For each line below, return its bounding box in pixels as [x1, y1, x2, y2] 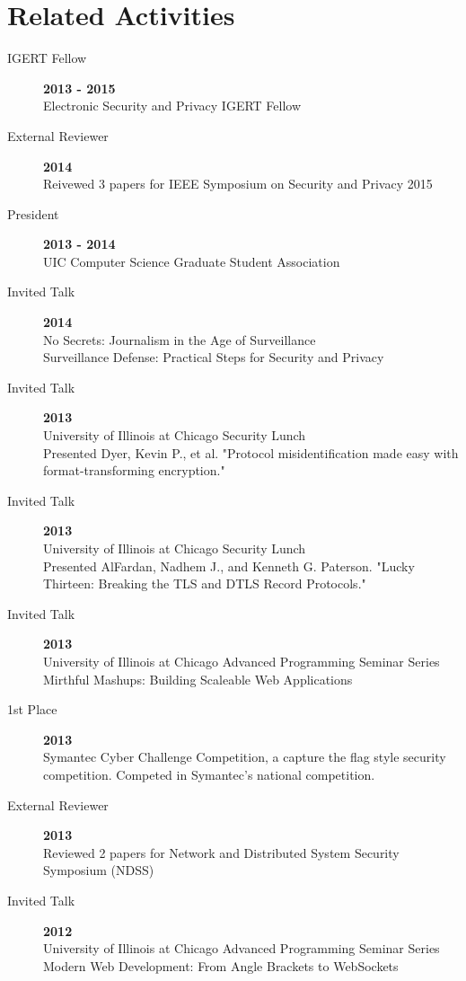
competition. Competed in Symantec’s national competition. [43, 764, 375, 783]
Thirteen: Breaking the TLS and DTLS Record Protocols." [43, 574, 366, 593]
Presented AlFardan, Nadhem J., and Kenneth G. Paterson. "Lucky [43, 556, 415, 575]
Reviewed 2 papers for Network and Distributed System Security [43, 843, 400, 862]
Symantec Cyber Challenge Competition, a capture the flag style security [43, 747, 446, 766]
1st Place [7, 700, 57, 719]
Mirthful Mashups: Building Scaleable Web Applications [43, 669, 353, 688]
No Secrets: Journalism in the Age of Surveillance [43, 330, 316, 349]
